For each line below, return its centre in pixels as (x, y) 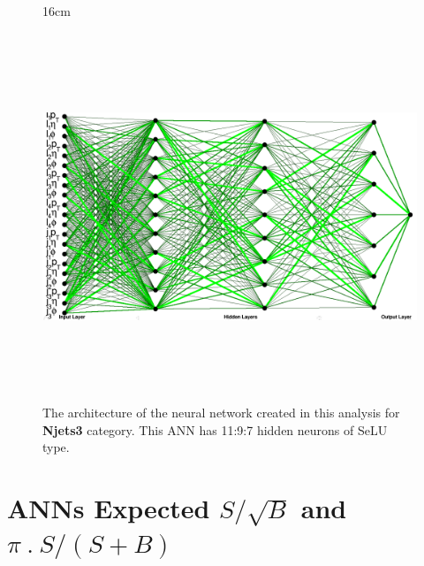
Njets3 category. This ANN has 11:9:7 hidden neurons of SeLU (215, 429)
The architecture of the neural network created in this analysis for (221, 412)
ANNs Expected (109, 507)
